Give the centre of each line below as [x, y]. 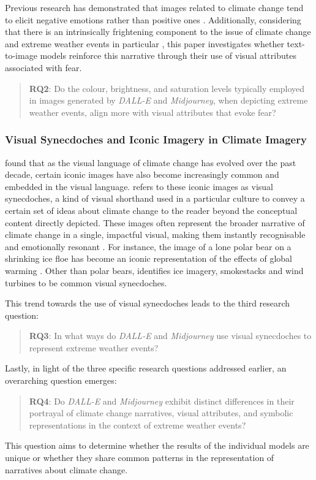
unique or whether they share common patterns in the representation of [140, 458]
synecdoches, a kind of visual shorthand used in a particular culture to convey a [155, 198]
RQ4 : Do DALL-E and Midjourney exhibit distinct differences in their [162, 401]
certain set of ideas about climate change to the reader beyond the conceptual [151, 210]
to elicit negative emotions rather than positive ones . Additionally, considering [153, 19]
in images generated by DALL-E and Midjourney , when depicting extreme [168, 100]
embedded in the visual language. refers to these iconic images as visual [139, 186]
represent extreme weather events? [94, 347]
